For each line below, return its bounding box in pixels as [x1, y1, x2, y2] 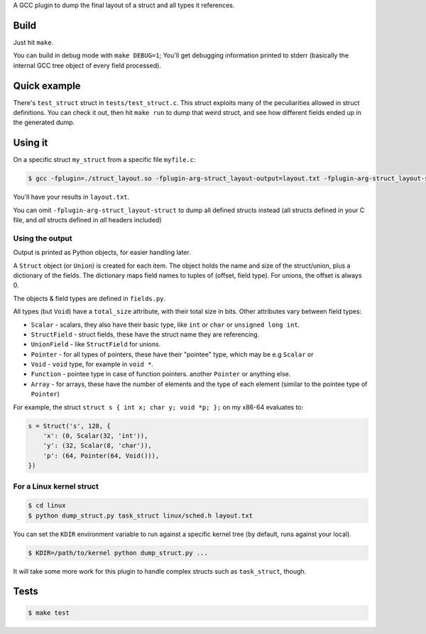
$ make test [28, 608, 70, 617]
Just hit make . [13, 38, 54, 46]
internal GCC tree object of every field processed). [13, 61, 161, 70]
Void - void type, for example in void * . [31, 360, 154, 368]
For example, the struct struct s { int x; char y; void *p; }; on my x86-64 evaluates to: [13, 403, 304, 411]
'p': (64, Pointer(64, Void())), [43, 452, 160, 459]
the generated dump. [13, 118, 75, 127]
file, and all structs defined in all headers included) [13, 216, 163, 224]
